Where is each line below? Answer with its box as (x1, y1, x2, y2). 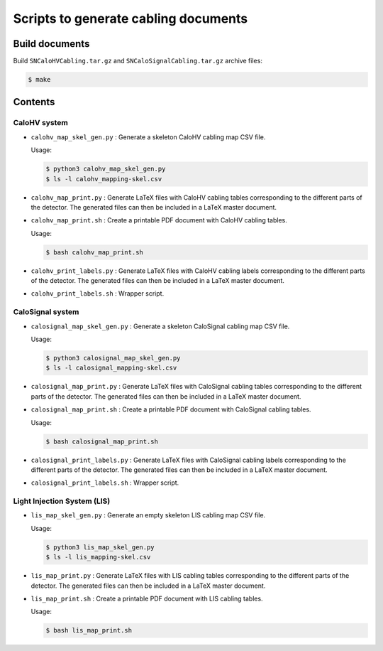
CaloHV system (13, 118, 69, 128)
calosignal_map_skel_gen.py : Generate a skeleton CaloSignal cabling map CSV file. (30, 322, 290, 330)
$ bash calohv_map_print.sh (45, 248, 143, 256)
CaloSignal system (13, 307, 79, 317)
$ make (28, 75, 51, 84)
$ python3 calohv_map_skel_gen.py (45, 165, 166, 173)
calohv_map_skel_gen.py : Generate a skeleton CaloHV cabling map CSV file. (30, 132, 266, 141)
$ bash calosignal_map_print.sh (45, 437, 159, 446)
